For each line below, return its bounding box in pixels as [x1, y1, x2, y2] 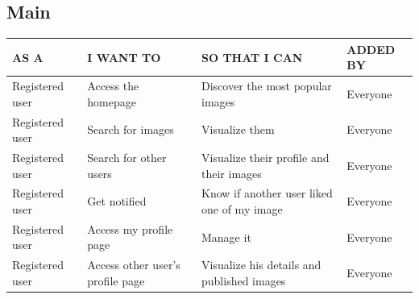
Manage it [201, 228, 251, 245]
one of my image [201, 201, 283, 218]
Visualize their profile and [201, 149, 330, 166]
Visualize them [201, 121, 275, 138]
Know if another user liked [201, 185, 333, 201]
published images [201, 272, 286, 289]
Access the [87, 77, 139, 94]
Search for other [87, 149, 167, 166]
